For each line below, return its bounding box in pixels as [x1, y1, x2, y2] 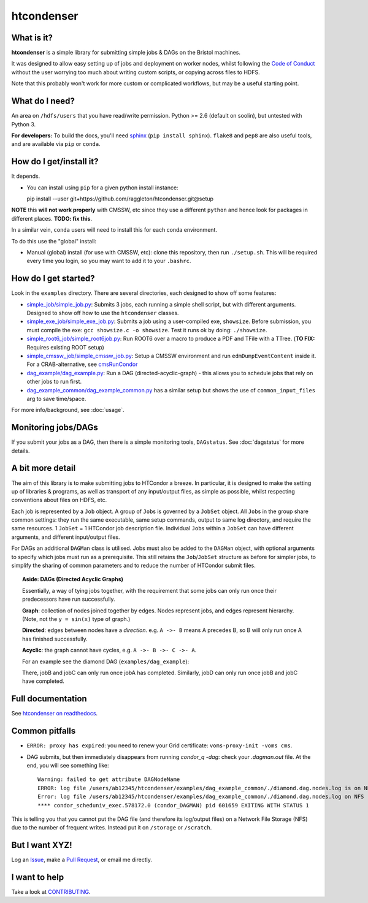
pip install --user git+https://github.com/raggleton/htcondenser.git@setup [26, 195, 214, 202]
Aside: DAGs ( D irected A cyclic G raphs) [22, 576, 124, 583]
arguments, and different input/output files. [11, 533, 120, 541]
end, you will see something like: [26, 761, 109, 769]
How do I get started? [11, 273, 95, 284]
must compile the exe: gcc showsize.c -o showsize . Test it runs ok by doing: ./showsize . [26, 326, 267, 333]
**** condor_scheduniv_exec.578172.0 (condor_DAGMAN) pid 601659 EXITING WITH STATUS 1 [37, 802, 310, 809]
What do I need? [11, 96, 75, 107]
